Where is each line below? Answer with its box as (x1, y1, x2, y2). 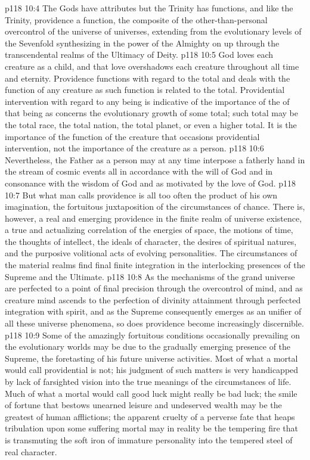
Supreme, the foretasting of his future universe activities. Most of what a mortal (5, 352, 298, 364)
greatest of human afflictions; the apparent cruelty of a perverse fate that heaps (5, 410, 295, 422)
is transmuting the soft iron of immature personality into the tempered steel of (5, 433, 293, 446)
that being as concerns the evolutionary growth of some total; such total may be (5, 107, 298, 119)
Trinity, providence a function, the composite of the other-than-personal (5, 13, 268, 26)
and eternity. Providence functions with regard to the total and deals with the (5, 72, 290, 84)
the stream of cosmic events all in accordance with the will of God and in (5, 165, 273, 178)
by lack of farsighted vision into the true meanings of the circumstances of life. (5, 375, 292, 387)
